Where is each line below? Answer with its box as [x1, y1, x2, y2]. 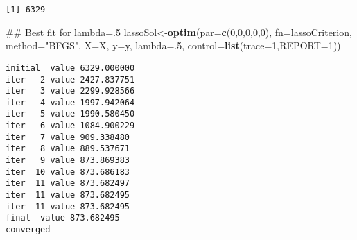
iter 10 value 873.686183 [6, 166, 130, 177]
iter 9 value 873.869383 [6, 155, 130, 166]
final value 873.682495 [6, 213, 120, 223]
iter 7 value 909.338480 [6, 132, 130, 142]
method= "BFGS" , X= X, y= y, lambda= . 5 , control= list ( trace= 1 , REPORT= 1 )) [6, 38, 341, 53]
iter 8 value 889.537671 [6, 144, 130, 154]
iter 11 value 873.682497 [6, 178, 130, 189]
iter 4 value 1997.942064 [6, 97, 135, 108]
